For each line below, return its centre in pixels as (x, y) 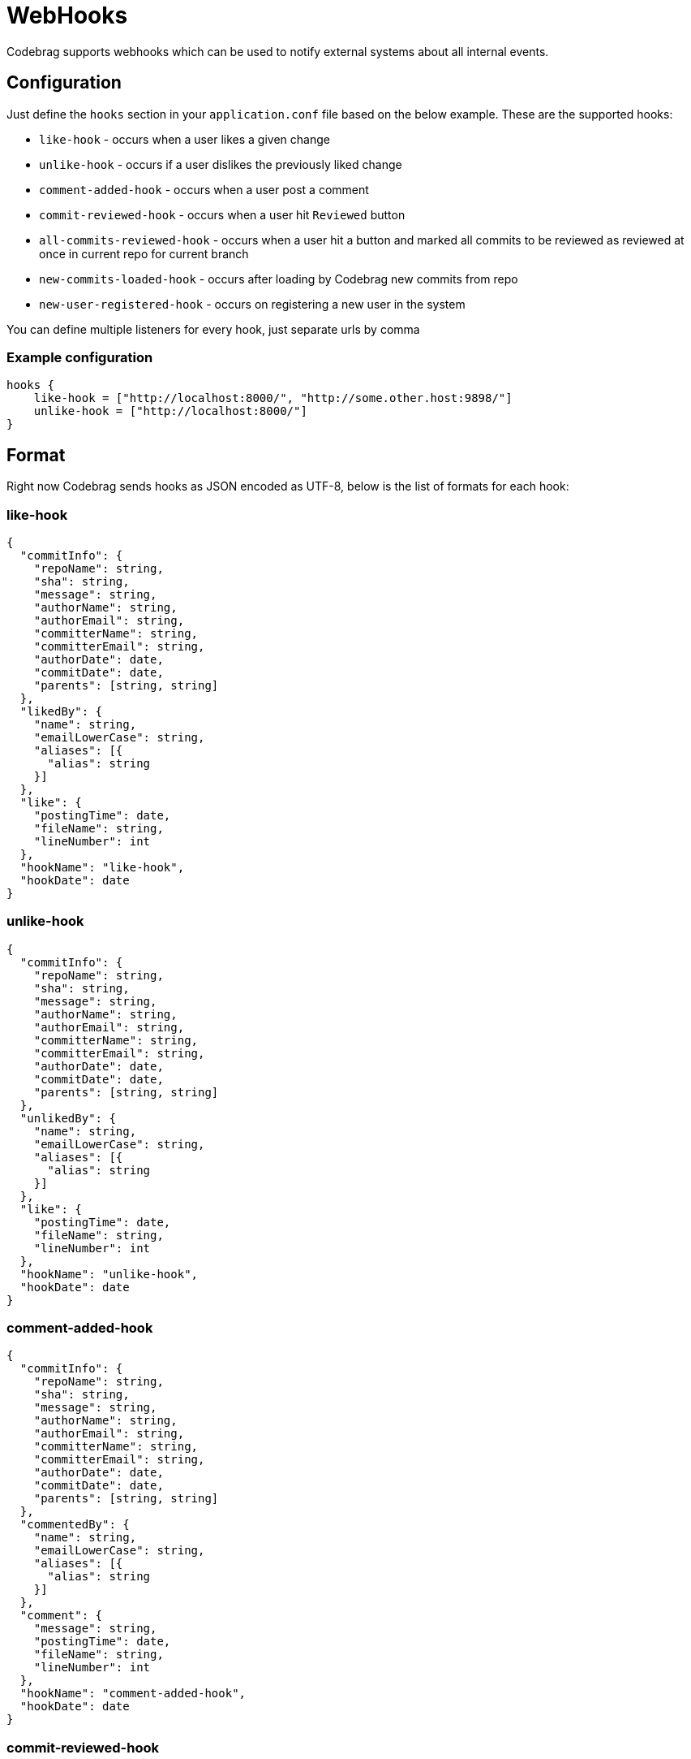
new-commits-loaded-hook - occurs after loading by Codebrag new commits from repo (279, 279)
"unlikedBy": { (68, 1118)
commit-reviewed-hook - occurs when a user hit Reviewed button (222, 214)
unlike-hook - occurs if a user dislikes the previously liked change (221, 164)
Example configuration (80, 357)
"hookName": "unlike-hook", (109, 1274)
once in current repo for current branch (144, 253)
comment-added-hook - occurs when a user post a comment (204, 189)
